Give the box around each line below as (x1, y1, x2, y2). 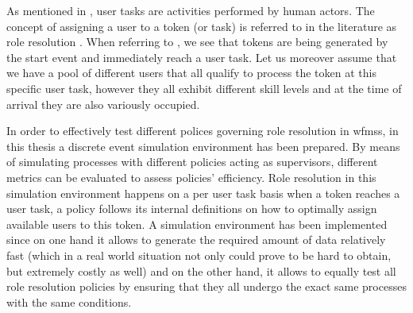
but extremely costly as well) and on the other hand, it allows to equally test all (6, 262, 396, 279)
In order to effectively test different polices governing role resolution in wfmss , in (6, 122, 399, 139)
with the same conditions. (6, 293, 132, 310)
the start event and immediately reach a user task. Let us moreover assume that (6, 48, 397, 65)
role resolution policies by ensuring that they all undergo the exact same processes (6, 278, 407, 295)
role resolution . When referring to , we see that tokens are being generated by (6, 33, 388, 50)
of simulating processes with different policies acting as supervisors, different (6, 153, 378, 170)
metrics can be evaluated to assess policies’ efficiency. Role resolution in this (6, 168, 376, 185)
